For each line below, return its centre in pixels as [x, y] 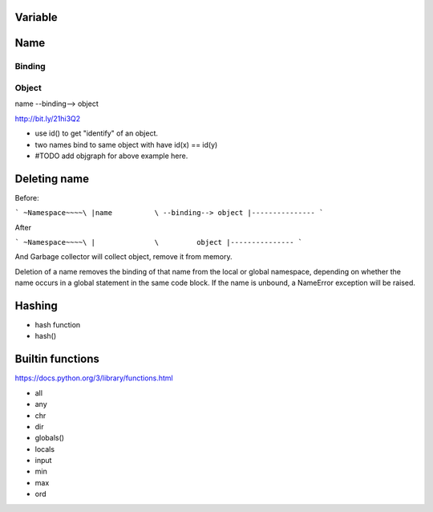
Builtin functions [57, 359]
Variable [36, 17]
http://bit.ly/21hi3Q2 [48, 118]
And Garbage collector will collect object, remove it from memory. [123, 257]
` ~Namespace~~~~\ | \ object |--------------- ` [159, 242]
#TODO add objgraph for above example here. [111, 156]
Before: [27, 197]
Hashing [36, 305]
